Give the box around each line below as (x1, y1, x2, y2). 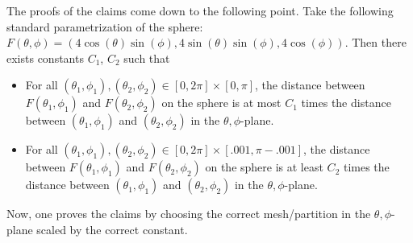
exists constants (6, 49, 84, 66)
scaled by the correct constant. (36, 220, 188, 237)
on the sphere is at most (161, 94, 282, 111)
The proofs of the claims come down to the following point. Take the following (6, 2, 394, 19)
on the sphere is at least (205, 159, 323, 175)
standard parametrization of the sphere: (6, 18, 203, 35)
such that (123, 49, 170, 66)
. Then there (344, 34, 407, 51)
